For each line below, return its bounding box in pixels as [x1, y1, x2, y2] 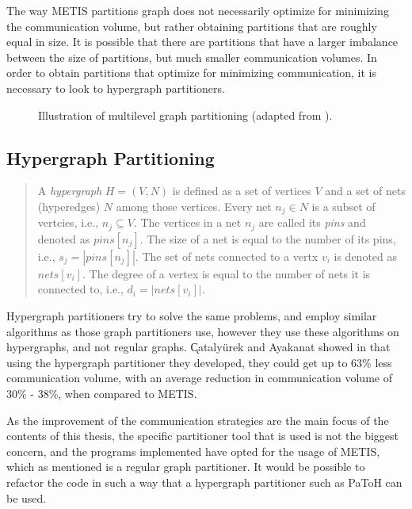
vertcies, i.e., [37, 214, 99, 231]
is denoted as [334, 247, 397, 264]
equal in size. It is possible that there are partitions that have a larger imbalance [6, 33, 399, 50]
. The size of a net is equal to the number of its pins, [139, 230, 396, 247]
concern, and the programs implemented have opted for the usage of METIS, [6, 442, 380, 459]
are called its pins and [258, 214, 366, 231]
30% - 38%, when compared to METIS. [6, 385, 197, 402]
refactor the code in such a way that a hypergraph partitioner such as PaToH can [6, 473, 402, 490]
